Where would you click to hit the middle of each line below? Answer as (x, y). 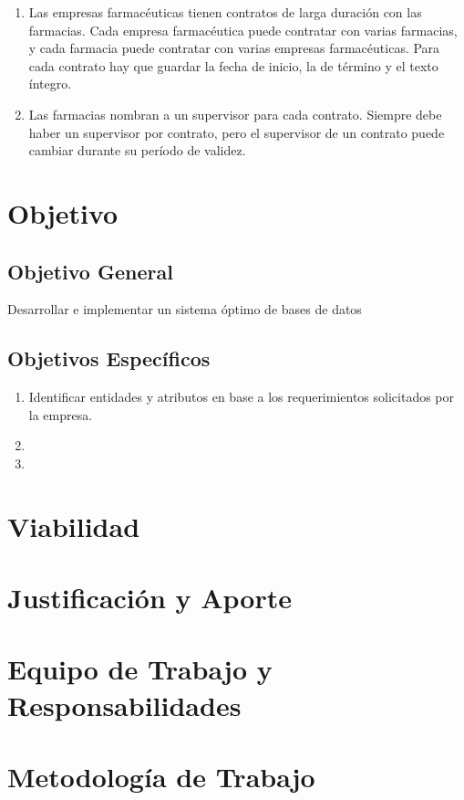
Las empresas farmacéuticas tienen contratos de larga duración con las (225, 12)
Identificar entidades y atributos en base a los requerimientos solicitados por (242, 397)
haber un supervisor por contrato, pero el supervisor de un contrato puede (237, 132)
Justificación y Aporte (150, 598)
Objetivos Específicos (109, 358)
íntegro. (50, 84)
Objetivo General (90, 271)
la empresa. (61, 414)
